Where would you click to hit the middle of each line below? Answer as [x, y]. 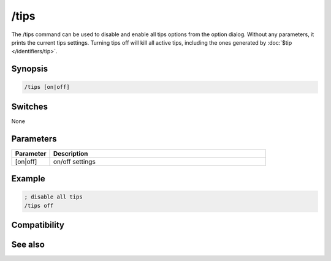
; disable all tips [53, 197]
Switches [30, 106]
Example [28, 179]
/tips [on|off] [47, 87]
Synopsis [30, 69]
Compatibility [38, 225]
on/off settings [74, 161]
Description [70, 153]
